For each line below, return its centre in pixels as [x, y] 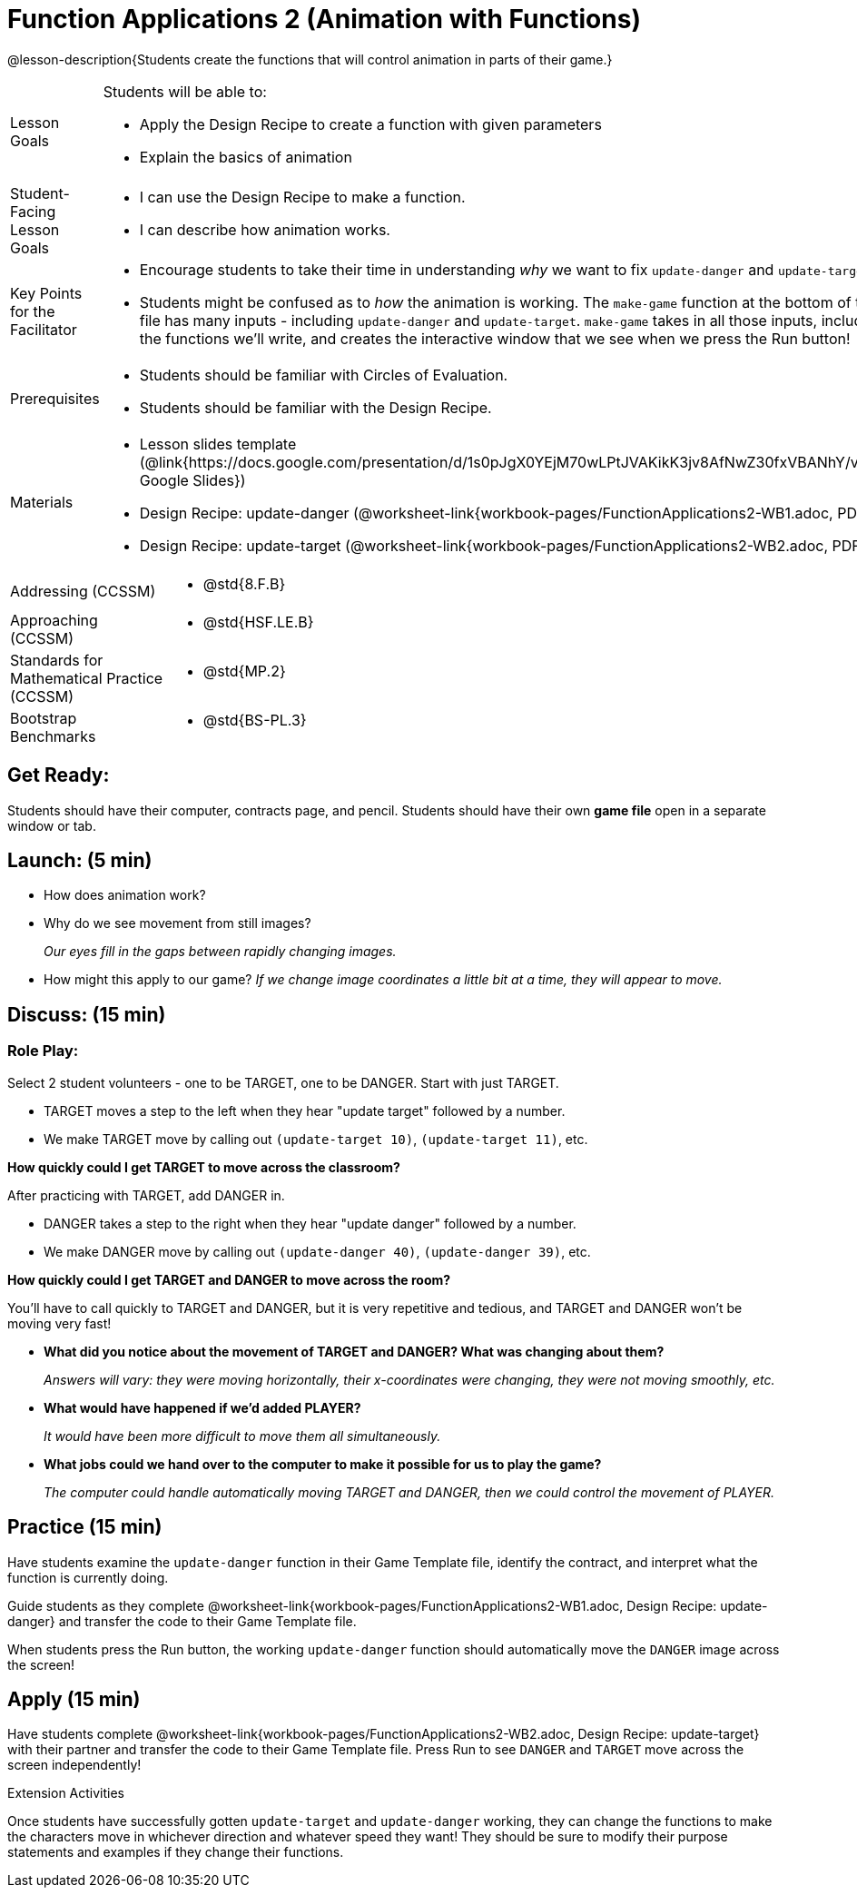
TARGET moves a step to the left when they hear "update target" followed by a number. [305, 1110]
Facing [33, 211]
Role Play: [43, 1051]
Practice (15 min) [85, 1527]
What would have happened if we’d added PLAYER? [202, 1407]
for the [33, 311]
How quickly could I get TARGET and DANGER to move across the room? [229, 1279]
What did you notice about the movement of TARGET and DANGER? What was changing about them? [354, 1351]
